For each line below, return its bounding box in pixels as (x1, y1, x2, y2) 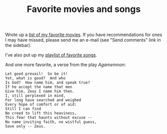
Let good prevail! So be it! (5, 71, 68, 76)
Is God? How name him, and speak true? (5, 80, 91, 85)
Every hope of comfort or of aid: (5, 102, 77, 107)
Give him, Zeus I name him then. (5, 89, 75, 94)
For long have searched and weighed (5, 97, 81, 103)
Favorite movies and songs (26, 3, 141, 15)
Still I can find (5, 106, 41, 111)
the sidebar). (5, 42, 31, 48)
